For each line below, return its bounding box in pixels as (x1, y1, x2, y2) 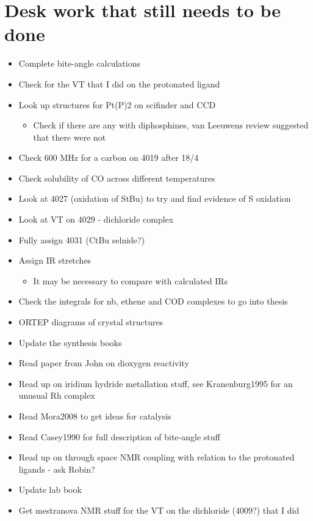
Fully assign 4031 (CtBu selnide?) (18, 233, 145, 246)
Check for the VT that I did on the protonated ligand (18, 77, 220, 90)
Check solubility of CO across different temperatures (18, 171, 215, 184)
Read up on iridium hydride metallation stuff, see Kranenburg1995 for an (18, 377, 293, 390)
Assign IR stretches (18, 254, 92, 267)
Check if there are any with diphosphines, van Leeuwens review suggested (33, 119, 309, 131)
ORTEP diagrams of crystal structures (18, 316, 164, 328)
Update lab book (18, 483, 82, 496)
